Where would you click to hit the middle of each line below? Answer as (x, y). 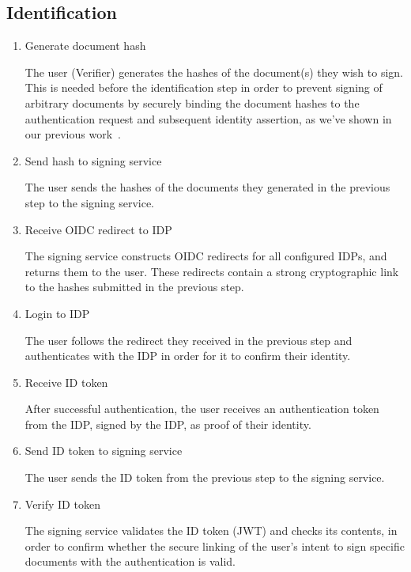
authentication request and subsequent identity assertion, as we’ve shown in (208, 118)
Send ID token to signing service (104, 451)
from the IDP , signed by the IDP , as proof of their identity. (168, 424)
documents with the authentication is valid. (130, 561)
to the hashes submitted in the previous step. (134, 287)
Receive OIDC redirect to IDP (98, 229)
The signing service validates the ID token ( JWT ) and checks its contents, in (211, 530)
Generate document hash (85, 45)
